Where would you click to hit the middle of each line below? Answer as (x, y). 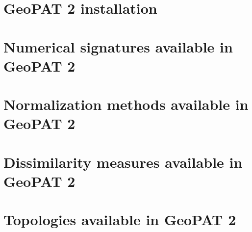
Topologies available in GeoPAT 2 (120, 219)
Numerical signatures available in (118, 46)
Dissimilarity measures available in (123, 162)
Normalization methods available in (126, 104)
